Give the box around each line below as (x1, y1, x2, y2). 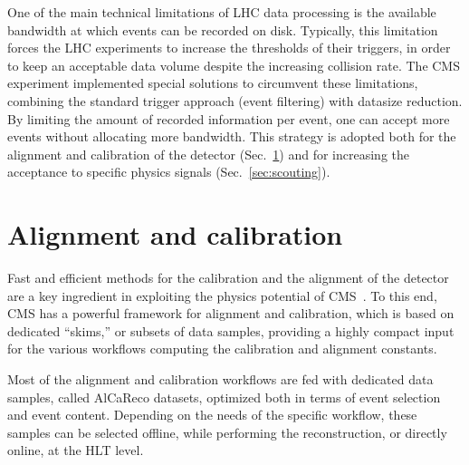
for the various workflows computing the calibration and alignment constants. (7, 339, 437, 358)
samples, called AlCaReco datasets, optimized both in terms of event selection (7, 387, 441, 406)
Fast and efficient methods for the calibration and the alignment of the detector (7, 268, 449, 287)
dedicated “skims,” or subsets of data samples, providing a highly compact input (7, 321, 455, 340)
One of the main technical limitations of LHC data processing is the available (7, 3, 436, 21)
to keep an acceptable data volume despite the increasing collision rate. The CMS (7, 55, 460, 74)
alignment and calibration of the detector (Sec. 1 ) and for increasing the (7, 144, 409, 163)
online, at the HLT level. (7, 441, 144, 460)
